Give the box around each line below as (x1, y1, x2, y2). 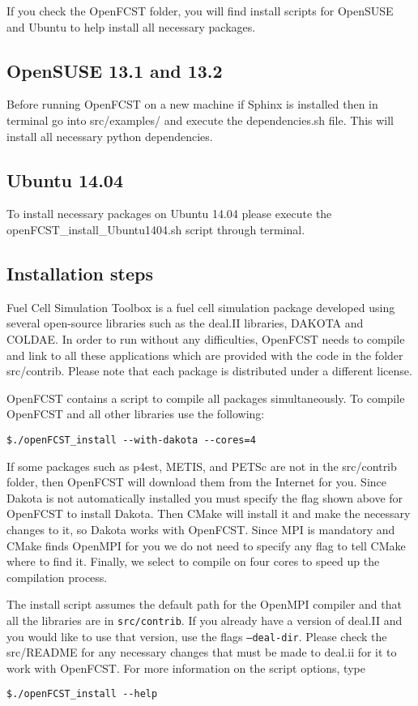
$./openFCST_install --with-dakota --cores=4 (6, 434, 256, 446)
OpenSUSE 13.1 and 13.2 (6, 58, 223, 83)
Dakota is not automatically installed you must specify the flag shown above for (6, 489, 403, 506)
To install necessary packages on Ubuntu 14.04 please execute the (6, 205, 332, 222)
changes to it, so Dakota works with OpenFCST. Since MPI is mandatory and (6, 520, 395, 537)
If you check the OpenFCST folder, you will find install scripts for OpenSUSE (6, 2, 394, 19)
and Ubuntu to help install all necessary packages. (6, 18, 256, 35)
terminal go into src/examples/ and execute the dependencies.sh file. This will (6, 111, 394, 128)
